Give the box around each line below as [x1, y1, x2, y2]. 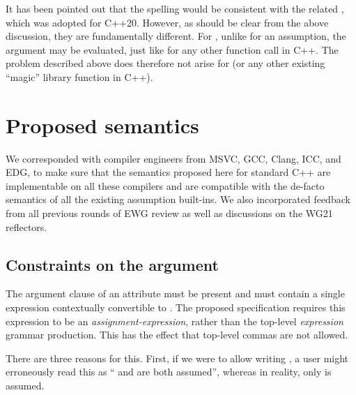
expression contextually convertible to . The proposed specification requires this [6, 300, 346, 315]
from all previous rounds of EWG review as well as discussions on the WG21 [6, 206, 333, 221]
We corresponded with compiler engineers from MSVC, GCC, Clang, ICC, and [6, 151, 341, 165]
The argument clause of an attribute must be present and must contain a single [6, 286, 345, 301]
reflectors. [6, 219, 47, 234]
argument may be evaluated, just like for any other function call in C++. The [6, 42, 339, 57]
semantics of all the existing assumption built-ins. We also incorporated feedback [6, 192, 350, 207]
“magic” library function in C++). [6, 69, 153, 84]
